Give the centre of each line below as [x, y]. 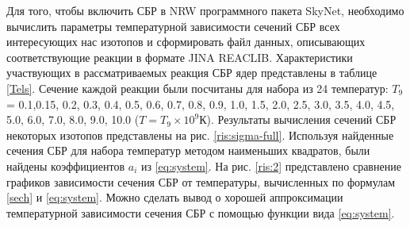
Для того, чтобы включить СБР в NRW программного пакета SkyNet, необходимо [205, 10]
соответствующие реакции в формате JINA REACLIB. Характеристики [180, 57]
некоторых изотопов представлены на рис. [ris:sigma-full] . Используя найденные [200, 135]
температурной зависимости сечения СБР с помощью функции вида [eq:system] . [201, 212]
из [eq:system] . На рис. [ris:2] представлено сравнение [271, 165]
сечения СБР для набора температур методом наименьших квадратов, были [188, 150]
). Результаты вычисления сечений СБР [301, 119]
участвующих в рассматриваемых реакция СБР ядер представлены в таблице [192, 73]
